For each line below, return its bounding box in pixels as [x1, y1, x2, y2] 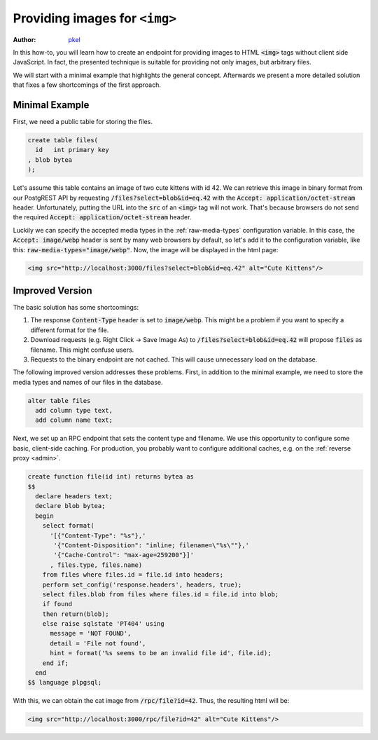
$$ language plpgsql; [27, 678, 102, 687]
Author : [13, 35, 36, 43]
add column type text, [35, 406, 113, 415]
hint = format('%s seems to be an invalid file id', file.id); [50, 649, 272, 657]
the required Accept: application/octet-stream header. [13, 213, 192, 221]
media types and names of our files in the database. [13, 378, 164, 386]
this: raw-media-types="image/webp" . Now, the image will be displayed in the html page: [13, 245, 279, 254]
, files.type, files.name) [50, 561, 143, 569]
